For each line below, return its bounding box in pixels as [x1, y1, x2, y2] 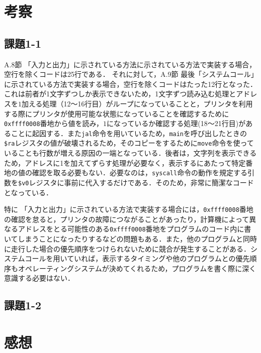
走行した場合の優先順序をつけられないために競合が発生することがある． [11, 243, 250, 254]
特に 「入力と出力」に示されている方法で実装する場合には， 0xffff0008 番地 [4, 204, 253, 214]
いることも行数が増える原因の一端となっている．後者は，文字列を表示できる [4, 148, 257, 158]
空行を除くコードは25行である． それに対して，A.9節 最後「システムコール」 [4, 69, 254, 79]
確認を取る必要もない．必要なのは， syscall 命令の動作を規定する [32, 167, 248, 178]
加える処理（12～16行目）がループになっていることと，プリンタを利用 [22, 98, 253, 108]
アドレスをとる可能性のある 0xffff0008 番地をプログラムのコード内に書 [18, 223, 251, 234]
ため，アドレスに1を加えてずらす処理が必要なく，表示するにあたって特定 [4, 157, 246, 168]
